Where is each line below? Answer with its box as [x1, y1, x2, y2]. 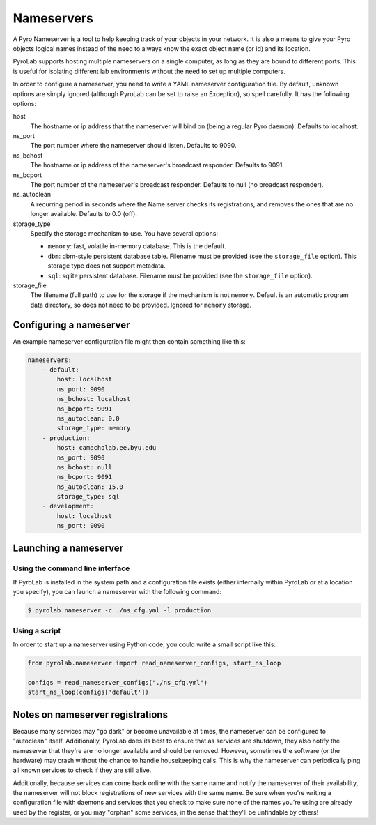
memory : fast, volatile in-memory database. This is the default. [47, 242, 226, 250]
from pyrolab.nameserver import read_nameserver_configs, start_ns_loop [27, 659, 281, 667]
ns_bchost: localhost [56, 395, 131, 403]
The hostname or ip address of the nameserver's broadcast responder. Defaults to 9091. [30, 161, 285, 169]
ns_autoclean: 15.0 [56, 483, 123, 491]
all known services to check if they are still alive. [13, 766, 152, 774]
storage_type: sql [56, 492, 120, 501]
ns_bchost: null [56, 463, 113, 471]
